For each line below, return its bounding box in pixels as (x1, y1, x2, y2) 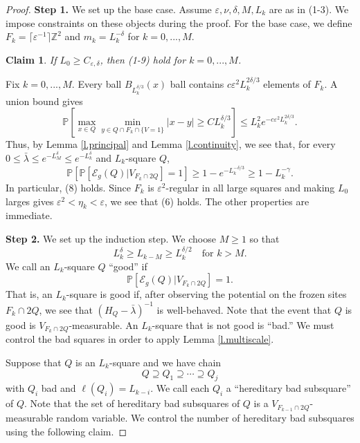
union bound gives (6, 93, 83, 108)
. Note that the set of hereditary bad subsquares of (24, 396, 240, 411)
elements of (263, 77, 311, 91)
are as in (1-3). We (269, 2, 349, 16)
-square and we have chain (109, 355, 222, 369)
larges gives (6, 194, 54, 208)
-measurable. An (69, 317, 138, 332)
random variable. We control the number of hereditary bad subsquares (56, 411, 354, 425)
